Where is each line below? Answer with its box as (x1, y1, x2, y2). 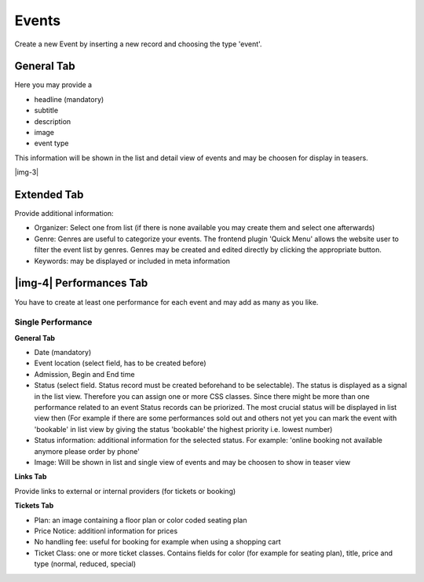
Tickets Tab (14, 501, 54, 511)
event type (34, 138, 69, 148)
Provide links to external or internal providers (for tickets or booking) (14, 486, 236, 496)
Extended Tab (14, 189, 84, 201)
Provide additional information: (14, 209, 114, 218)
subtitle (34, 106, 59, 115)
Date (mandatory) (34, 348, 92, 357)
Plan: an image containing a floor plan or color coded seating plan (34, 515, 247, 525)
